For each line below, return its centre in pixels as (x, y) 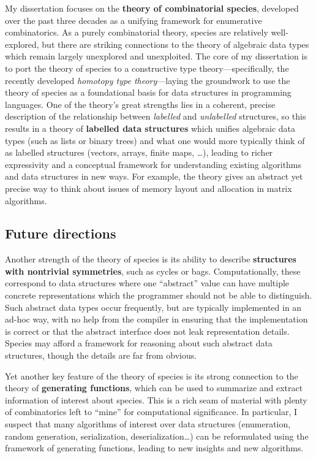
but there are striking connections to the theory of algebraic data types (175, 44)
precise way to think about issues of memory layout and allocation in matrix (149, 188)
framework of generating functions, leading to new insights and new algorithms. (154, 448)
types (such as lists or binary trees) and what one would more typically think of (155, 140)
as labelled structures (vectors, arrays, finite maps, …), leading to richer (139, 152)
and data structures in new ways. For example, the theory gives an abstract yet (154, 176)
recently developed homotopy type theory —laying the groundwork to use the (148, 80)
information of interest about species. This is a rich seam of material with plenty (156, 399)
